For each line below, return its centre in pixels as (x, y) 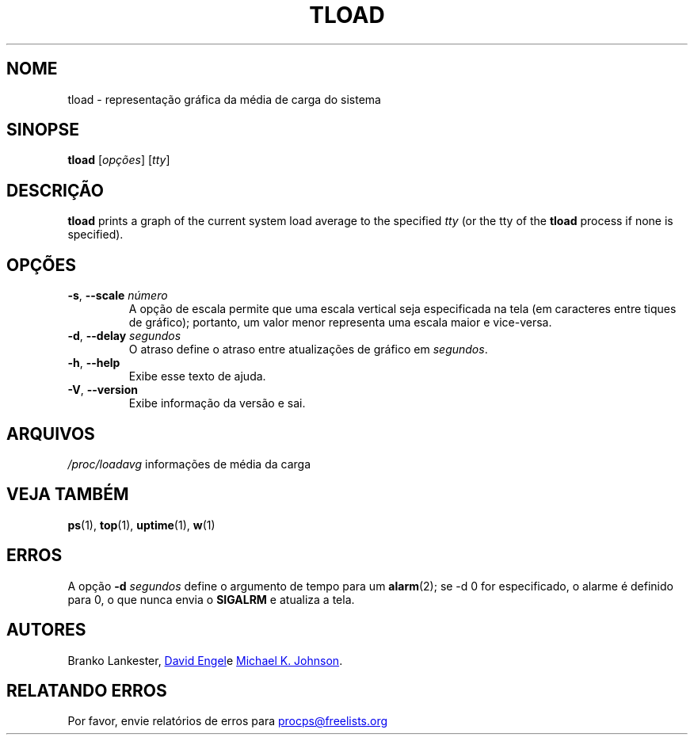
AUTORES (46, 630)
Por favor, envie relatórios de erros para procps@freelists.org (228, 721)
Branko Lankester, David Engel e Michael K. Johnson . (205, 660)
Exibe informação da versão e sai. (217, 403)
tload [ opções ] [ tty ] (119, 160)
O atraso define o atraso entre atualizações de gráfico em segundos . (308, 349)
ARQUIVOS (51, 434)
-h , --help (94, 363)
